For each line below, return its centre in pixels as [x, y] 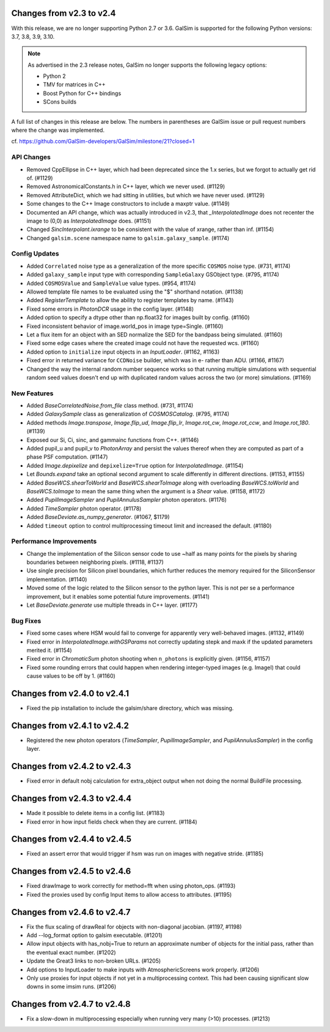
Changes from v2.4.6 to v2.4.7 [71, 912]
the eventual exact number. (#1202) [71, 952]
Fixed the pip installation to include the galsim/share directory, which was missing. [130, 708]
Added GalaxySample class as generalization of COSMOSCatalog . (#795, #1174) [128, 414]
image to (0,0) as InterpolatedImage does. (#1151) [89, 221]
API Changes [31, 157]
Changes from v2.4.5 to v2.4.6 [71, 871]
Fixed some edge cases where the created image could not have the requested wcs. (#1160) [143, 343]
